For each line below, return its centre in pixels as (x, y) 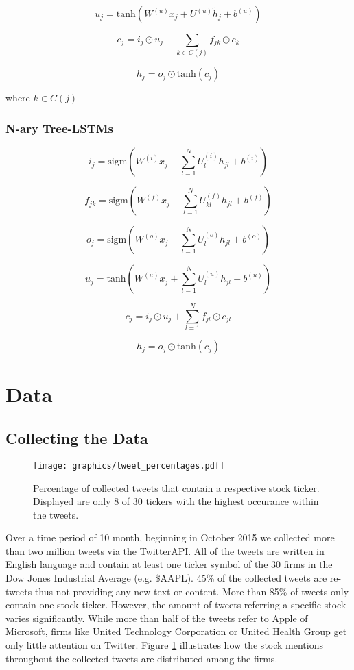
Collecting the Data (77, 438)
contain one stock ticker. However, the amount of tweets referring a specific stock (176, 605)
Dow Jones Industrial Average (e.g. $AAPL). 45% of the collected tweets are (166, 578)
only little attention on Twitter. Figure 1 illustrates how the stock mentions (165, 645)
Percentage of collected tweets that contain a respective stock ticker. (176, 487)
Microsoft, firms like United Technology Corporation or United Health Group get (176, 631)
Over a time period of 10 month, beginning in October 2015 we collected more (170, 537)
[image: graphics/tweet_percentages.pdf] (129, 466)
